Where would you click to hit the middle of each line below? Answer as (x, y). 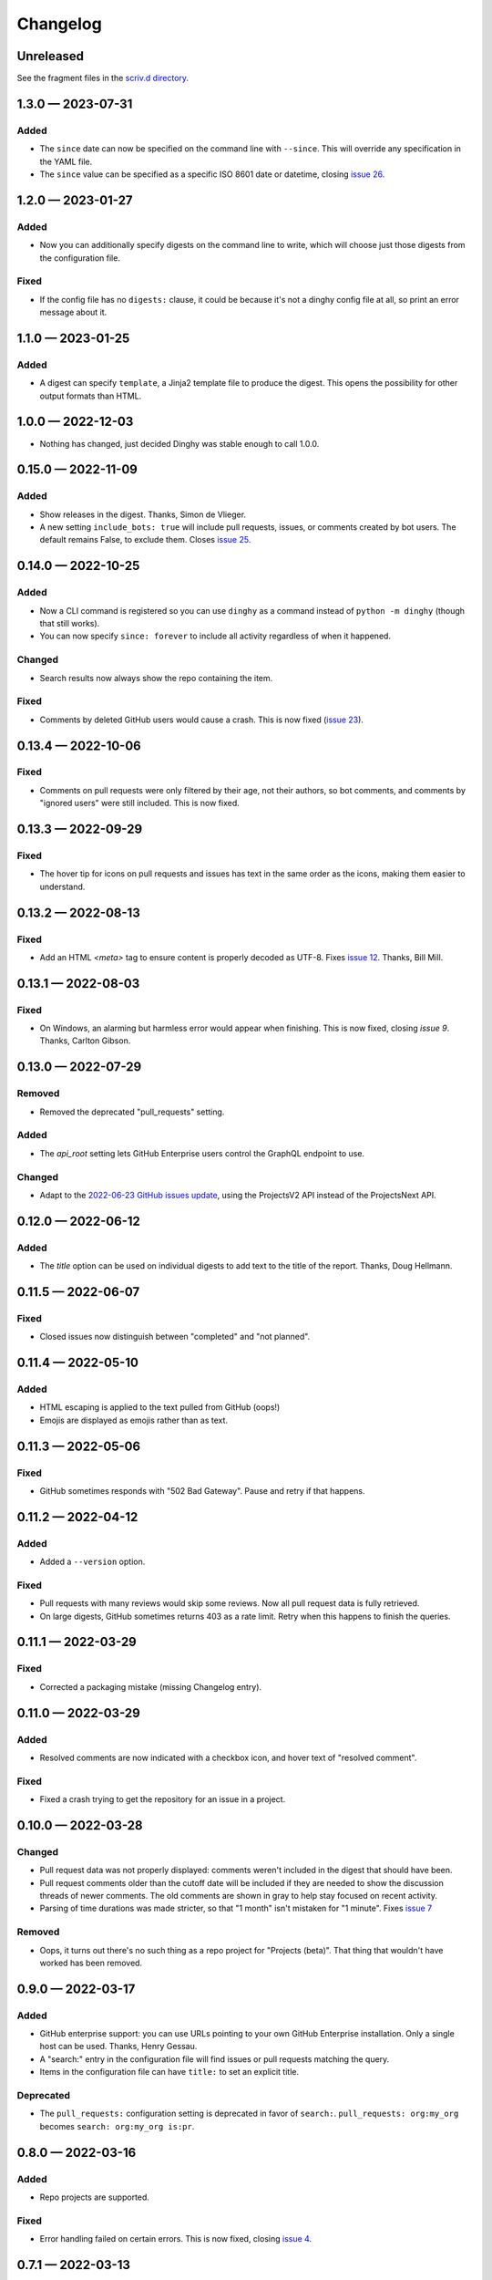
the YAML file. (66, 161)
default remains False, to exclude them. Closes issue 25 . (145, 540)
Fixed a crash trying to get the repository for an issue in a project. (163, 1799)
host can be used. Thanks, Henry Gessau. (118, 2047)
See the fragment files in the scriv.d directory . (103, 78)
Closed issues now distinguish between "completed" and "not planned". (175, 1337)
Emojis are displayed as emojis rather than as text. (133, 1420)
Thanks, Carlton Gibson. (85, 1041)
